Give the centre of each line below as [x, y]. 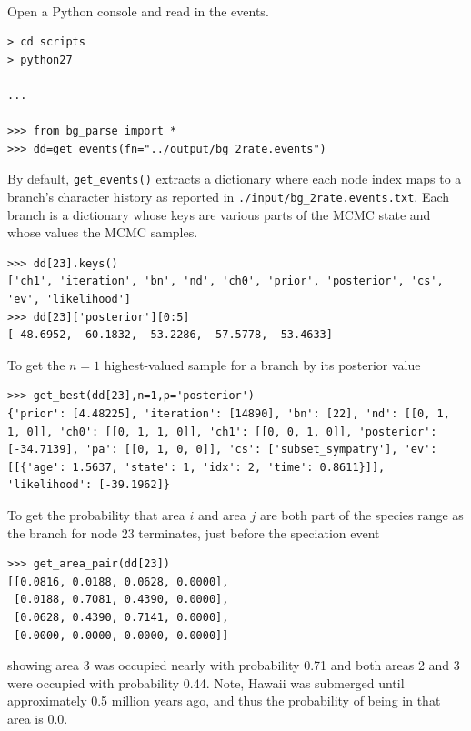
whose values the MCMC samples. [103, 232]
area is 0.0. [38, 718]
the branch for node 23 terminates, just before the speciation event [194, 532]
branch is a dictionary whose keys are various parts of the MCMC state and [219, 214]
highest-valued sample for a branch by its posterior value [262, 364]
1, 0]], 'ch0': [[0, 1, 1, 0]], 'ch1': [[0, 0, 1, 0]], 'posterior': [222, 431]
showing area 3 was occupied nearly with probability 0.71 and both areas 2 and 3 [234, 665]
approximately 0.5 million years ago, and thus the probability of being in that [224, 701]
